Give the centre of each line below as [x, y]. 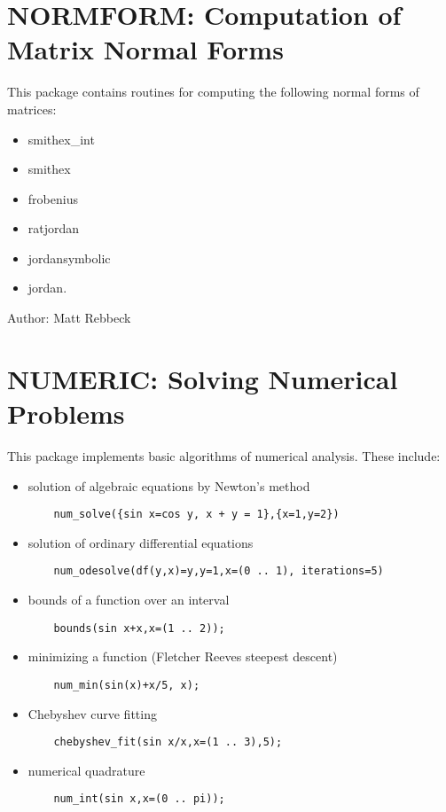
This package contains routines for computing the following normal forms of [213, 92]
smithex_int [61, 139]
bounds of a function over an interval [129, 600]
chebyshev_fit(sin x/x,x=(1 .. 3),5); [168, 742]
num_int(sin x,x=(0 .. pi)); [139, 799]
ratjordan [54, 228]
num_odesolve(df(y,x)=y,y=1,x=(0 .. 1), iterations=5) [219, 571]
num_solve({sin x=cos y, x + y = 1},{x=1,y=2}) [196, 515]
